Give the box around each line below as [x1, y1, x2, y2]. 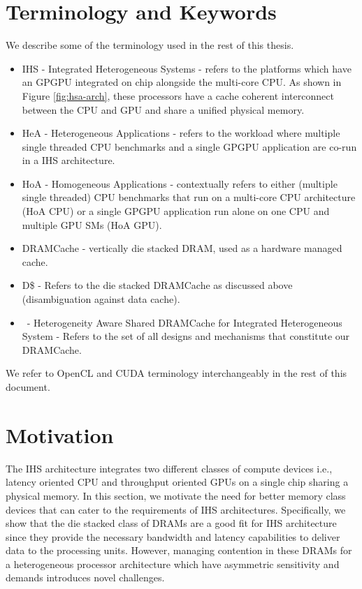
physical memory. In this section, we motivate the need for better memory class [6, 488, 346, 502]
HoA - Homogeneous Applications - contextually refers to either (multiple [22, 176, 338, 191]
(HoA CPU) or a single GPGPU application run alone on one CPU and [22, 204, 330, 218]
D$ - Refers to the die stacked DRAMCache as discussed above [22, 278, 293, 292]
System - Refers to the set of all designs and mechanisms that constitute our [22, 329, 350, 343]
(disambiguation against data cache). [22, 292, 180, 306]
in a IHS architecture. [22, 153, 115, 167]
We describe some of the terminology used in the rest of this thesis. [6, 38, 294, 52]
